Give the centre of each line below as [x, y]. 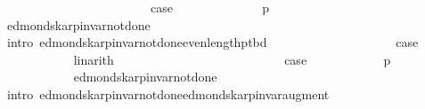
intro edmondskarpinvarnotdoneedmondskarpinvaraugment [168, 93]
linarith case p [232, 59]
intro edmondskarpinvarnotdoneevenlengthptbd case [212, 42]
